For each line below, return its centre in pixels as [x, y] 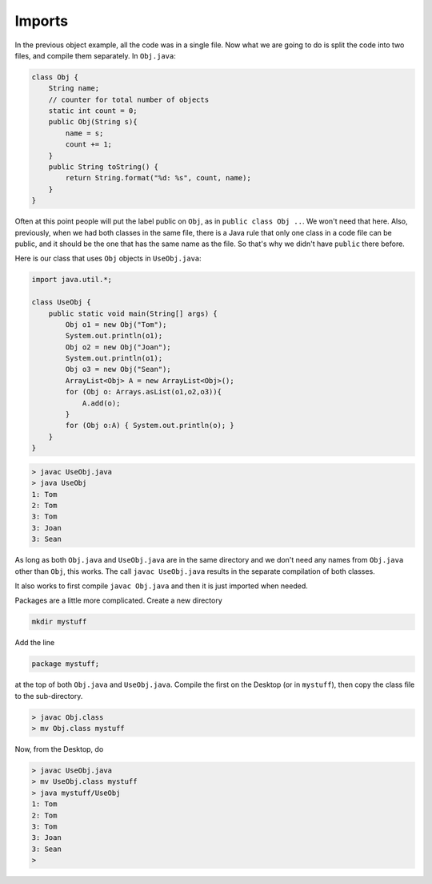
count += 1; [88, 145]
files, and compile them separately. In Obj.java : [95, 55]
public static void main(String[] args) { [133, 313]
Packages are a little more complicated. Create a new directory [119, 600]
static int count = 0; [93, 111]
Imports [41, 21]
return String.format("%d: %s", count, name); [158, 178]
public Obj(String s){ [93, 122]
